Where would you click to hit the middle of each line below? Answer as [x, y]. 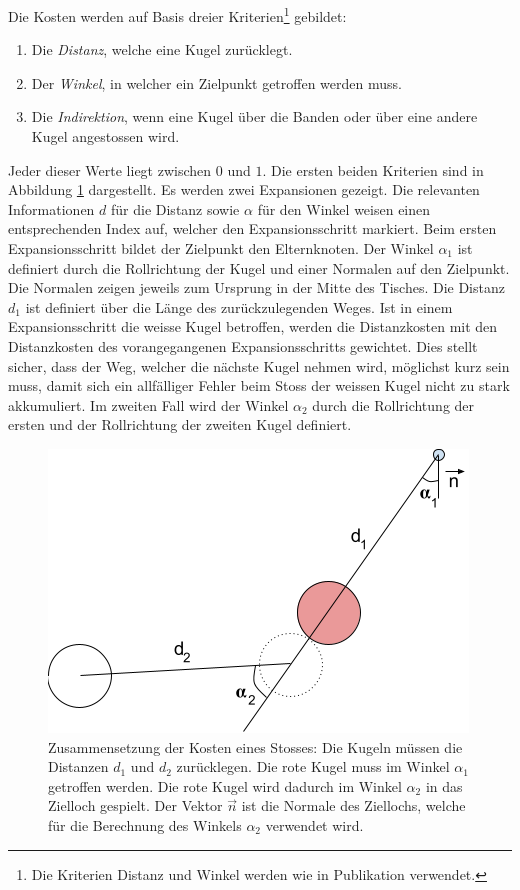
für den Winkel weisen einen [344, 208]
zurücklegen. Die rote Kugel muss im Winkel [313, 766]
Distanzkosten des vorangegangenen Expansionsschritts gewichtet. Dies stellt [243, 345]
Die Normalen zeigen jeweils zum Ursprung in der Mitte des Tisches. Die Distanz [256, 287]
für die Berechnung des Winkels [145, 824]
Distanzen [78, 766]
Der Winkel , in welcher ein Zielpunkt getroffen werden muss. [216, 82]
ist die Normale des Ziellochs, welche [353, 805]
